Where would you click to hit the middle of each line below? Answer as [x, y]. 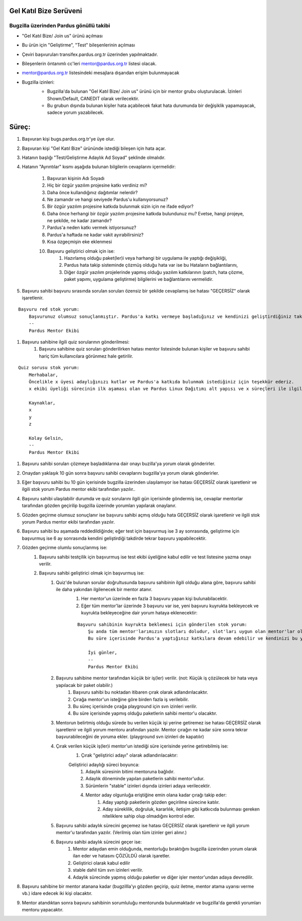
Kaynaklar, [42, 403]
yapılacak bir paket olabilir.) [85, 685]
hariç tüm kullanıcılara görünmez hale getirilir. [86, 356]
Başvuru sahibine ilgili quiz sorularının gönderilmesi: [76, 342]
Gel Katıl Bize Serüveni [46, 11]
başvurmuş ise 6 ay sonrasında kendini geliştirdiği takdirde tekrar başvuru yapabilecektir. [114, 538]
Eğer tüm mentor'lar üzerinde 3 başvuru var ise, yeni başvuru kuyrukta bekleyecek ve [170, 606]
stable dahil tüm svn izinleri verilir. [108, 870]
